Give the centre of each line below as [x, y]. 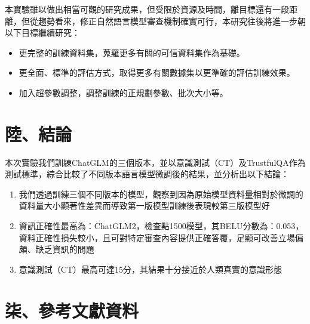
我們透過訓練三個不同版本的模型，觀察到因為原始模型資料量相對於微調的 [161, 194]
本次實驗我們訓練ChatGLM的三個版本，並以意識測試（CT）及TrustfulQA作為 [155, 162]
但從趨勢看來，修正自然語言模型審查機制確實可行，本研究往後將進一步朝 [163, 21]
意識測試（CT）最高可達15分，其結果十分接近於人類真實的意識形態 [151, 269]
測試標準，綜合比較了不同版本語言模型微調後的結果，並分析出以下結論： [147, 174]
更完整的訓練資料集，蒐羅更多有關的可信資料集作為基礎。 [132, 52]
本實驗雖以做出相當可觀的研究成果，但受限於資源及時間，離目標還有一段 [147, 9]
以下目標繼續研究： [42, 33]
